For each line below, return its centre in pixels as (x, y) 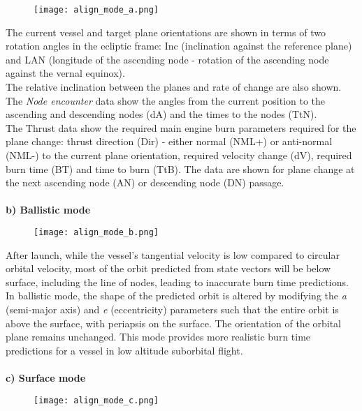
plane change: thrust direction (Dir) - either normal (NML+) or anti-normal (169, 141)
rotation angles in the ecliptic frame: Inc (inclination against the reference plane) (179, 46)
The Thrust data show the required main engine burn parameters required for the (181, 127)
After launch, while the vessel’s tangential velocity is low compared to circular (173, 254)
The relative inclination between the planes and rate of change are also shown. (174, 87)
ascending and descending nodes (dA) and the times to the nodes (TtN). (161, 114)
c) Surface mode (46, 377)
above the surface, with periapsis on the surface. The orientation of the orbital (174, 323)
